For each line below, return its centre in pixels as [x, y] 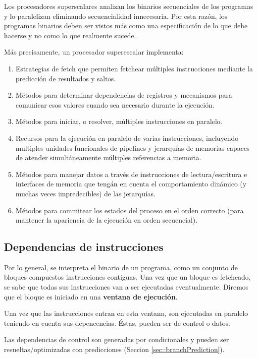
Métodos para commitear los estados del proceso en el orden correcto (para [129, 210]
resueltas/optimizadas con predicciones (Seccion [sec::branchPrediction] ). [114, 349]
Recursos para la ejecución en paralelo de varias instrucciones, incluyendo [127, 138]
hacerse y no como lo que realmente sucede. [70, 35]
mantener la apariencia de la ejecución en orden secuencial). [106, 220]
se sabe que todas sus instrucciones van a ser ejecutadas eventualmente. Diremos [126, 287]
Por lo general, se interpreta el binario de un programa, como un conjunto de [121, 267]
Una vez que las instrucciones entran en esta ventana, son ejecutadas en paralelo [126, 313]
